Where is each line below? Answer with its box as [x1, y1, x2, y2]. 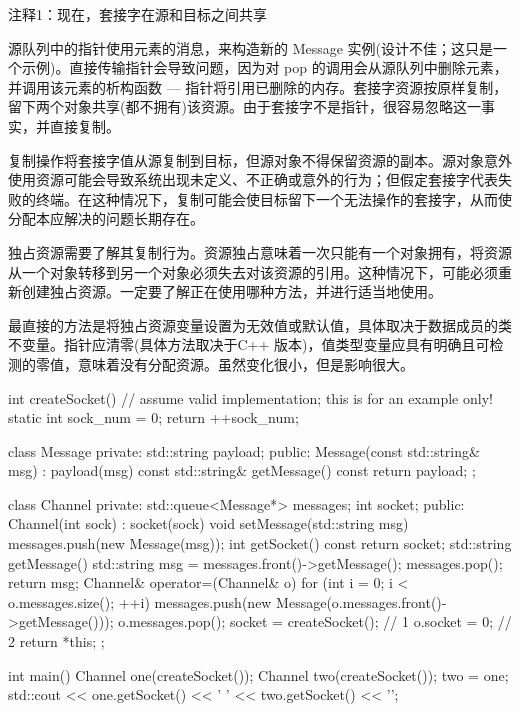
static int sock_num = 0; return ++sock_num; [8, 407, 299, 428]
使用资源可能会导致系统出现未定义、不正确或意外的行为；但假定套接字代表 [8, 169, 498, 190]
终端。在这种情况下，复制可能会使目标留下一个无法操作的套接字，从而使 [35, 188, 512, 209]
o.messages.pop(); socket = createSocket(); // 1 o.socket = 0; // [118, 611, 512, 632]
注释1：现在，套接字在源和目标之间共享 [8, 4, 267, 24]
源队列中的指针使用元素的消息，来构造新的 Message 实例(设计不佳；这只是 [8, 37, 494, 58]
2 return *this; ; [8, 631, 105, 652]
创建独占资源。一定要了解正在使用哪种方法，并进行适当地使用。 [21, 281, 442, 302]
